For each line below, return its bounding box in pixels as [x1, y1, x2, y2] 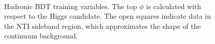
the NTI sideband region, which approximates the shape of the [4, 20, 201, 31]
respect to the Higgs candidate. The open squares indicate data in [4, 11, 211, 21]
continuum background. [4, 30, 78, 41]
